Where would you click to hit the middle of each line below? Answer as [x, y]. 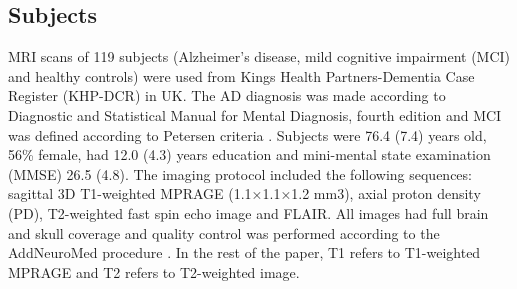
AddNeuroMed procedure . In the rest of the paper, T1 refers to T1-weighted [244, 252]
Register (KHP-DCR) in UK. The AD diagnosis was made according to [227, 95]
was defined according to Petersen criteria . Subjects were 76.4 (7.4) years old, [247, 134]
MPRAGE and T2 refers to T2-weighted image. [154, 271]
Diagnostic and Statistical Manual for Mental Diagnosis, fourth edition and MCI [255, 114]
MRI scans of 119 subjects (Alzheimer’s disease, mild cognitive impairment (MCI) [259, 56]
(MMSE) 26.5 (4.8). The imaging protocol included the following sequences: [240, 173]
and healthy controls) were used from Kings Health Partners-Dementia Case [241, 75]
